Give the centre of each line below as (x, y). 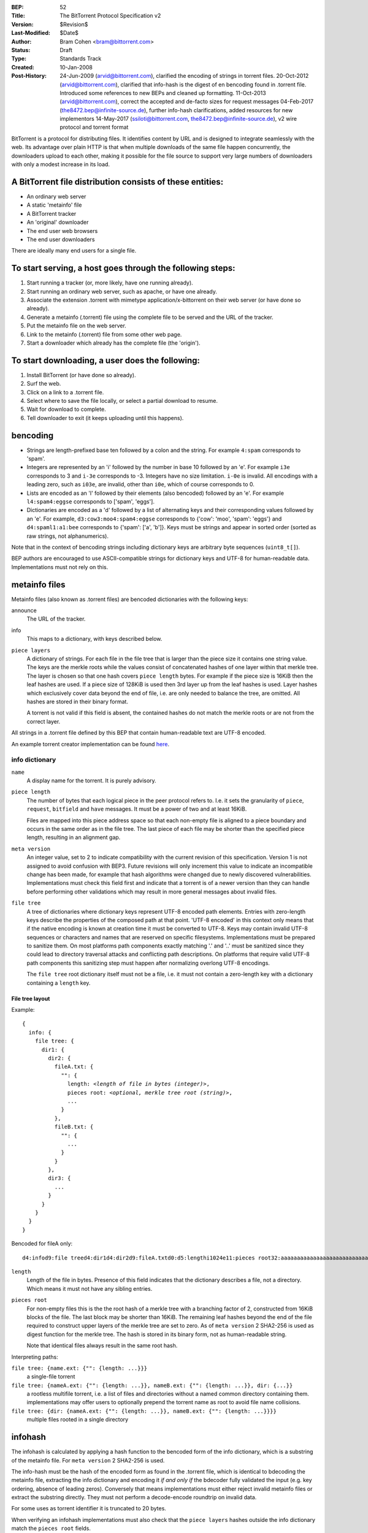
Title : (18, 16)
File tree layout (31, 998)
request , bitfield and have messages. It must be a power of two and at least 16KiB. (137, 809)
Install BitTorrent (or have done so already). (81, 375)
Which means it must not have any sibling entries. (90, 1288)
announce (24, 611)
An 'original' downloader (58, 222)
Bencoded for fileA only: (42, 1244)
